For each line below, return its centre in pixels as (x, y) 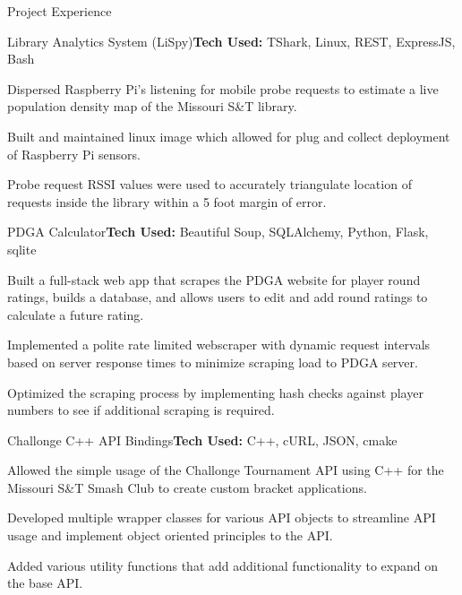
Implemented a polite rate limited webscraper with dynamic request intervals (219, 345)
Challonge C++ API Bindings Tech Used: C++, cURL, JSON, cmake (202, 440)
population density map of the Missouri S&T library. (152, 106)
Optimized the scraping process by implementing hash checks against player (215, 392)
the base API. (45, 583)
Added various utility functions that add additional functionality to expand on (222, 565)
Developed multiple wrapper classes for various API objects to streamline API (222, 517)
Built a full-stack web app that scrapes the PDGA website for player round (214, 279)
